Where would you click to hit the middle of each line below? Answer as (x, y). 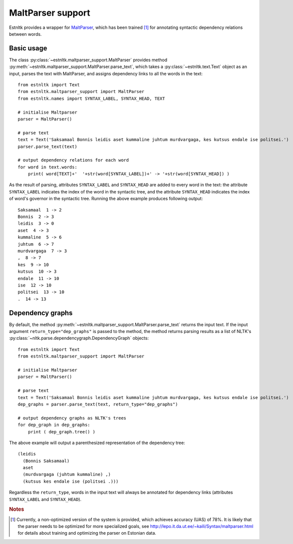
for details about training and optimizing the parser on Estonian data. (87, 533)
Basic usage (28, 48)
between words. (25, 34)
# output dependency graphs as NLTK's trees (72, 418)
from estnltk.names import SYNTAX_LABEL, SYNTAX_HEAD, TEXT (91, 98)
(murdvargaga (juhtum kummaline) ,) (67, 474)
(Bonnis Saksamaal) (46, 461)
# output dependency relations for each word (73, 160)
